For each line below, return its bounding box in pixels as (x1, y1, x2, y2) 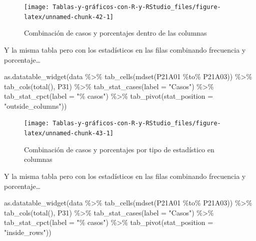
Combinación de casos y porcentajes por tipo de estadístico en (24, 144, 214, 154)
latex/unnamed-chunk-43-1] (24, 130, 113, 137)
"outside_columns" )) (4, 100, 67, 111)
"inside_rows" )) (4, 226, 51, 237)
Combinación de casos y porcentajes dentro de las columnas (24, 28, 207, 38)
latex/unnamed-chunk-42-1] (24, 13, 113, 21)
